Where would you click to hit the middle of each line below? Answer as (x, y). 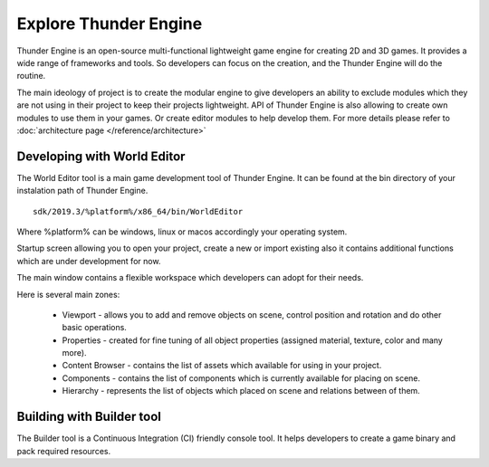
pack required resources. (64, 451)
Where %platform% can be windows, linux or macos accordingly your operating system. (182, 232)
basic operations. (94, 328)
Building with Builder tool (89, 417)
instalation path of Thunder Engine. (82, 191)
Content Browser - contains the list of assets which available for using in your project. (222, 366)
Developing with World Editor (101, 156)
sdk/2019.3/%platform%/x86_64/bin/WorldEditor (138, 211)
